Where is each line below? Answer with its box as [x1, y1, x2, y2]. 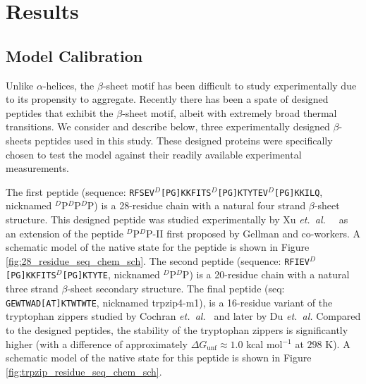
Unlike [6, 78, 34, 92]
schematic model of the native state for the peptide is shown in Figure [6, 240, 310, 254]
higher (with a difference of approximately [6, 336, 188, 351]
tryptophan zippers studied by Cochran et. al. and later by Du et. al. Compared [6, 309, 361, 323]
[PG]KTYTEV [217, 187, 268, 198]
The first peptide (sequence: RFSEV [6, 184, 154, 199]
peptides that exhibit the [6, 105, 114, 120]
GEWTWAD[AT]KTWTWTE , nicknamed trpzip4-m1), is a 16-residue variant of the [6, 295, 333, 309]
